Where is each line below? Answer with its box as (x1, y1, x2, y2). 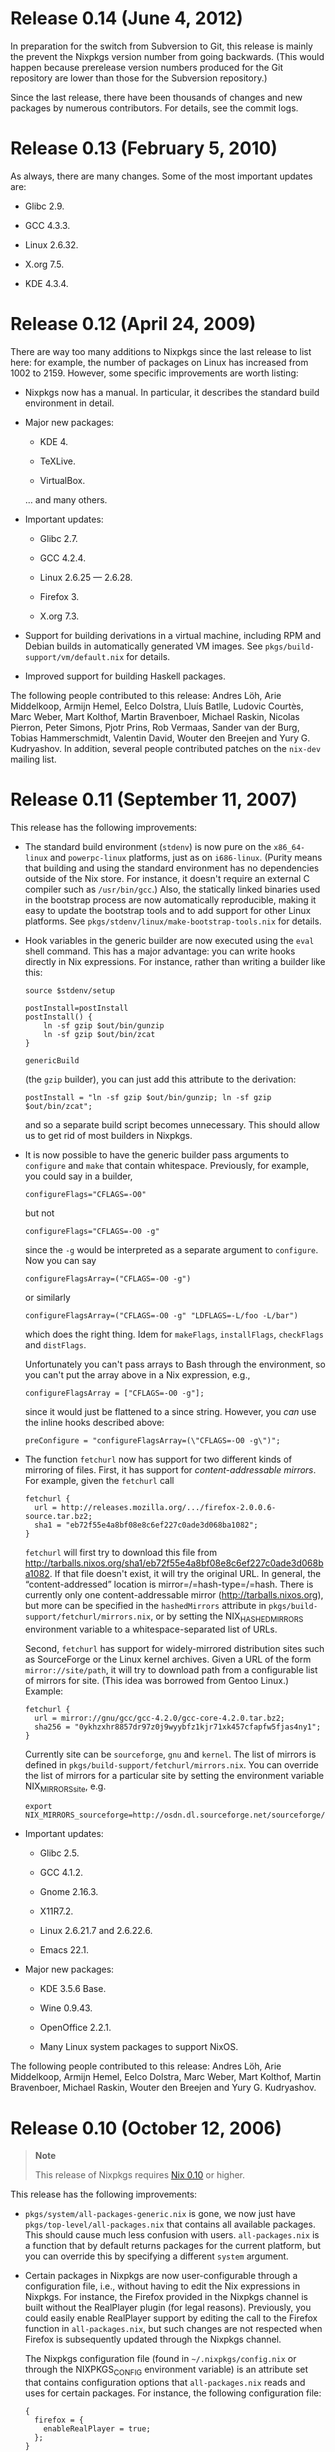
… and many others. (24, 493, 108, 506)
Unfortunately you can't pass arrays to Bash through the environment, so (24, 1358, 326, 1370)
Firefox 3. (39, 590, 80, 602)
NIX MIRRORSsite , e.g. (24, 1780, 107, 1794)
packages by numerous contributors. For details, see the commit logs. (10, 102, 299, 114)
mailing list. (10, 753, 57, 765)
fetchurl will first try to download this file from (24, 1546, 218, 1558)
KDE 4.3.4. (24, 277, 69, 289)
